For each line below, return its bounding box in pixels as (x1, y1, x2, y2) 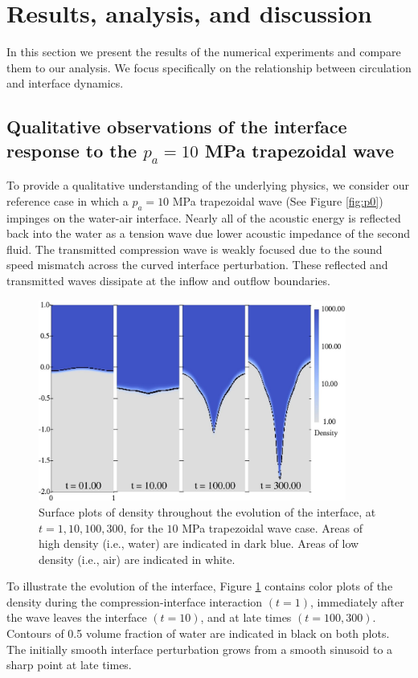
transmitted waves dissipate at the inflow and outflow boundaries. (6, 272, 330, 289)
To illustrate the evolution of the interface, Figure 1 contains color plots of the (6, 578, 393, 594)
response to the (6, 137, 137, 162)
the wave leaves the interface (6, 609, 147, 626)
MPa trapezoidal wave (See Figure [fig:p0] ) (172, 192, 383, 209)
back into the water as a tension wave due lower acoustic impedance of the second (6, 225, 410, 242)
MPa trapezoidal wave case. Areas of (182, 519, 363, 536)
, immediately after (309, 593, 404, 610)
